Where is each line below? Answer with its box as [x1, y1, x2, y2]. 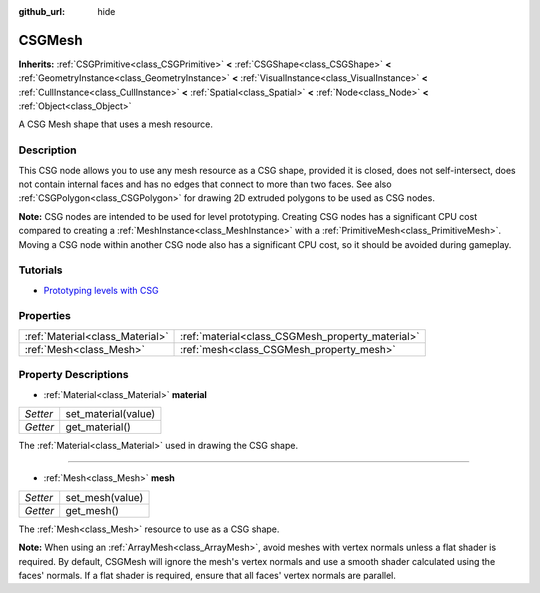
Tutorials [18, 263, 64, 277]
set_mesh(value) [65, 490, 144, 504]
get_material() [65, 420, 132, 434]
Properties [18, 309, 72, 323]
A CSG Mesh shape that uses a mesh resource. [18, 118, 214, 130]
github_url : [18, 6, 65, 17]
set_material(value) [65, 406, 156, 420]
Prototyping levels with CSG [43, 284, 159, 296]
